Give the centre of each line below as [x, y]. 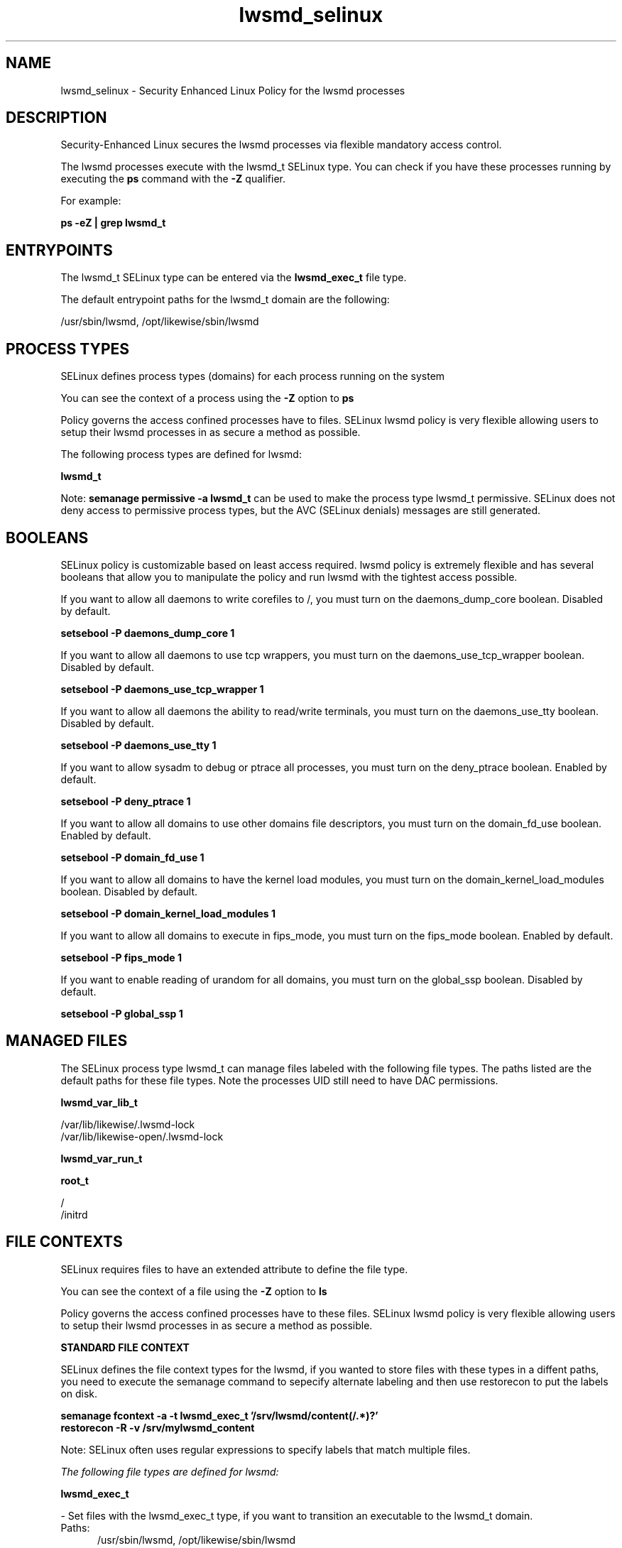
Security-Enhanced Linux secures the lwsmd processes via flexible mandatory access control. [281, 145]
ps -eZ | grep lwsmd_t [113, 223]
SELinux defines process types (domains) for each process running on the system [253, 376]
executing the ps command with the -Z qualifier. [173, 179]
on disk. [79, 1393]
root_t [75, 1180]
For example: [91, 201]
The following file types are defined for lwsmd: [170, 1471]
